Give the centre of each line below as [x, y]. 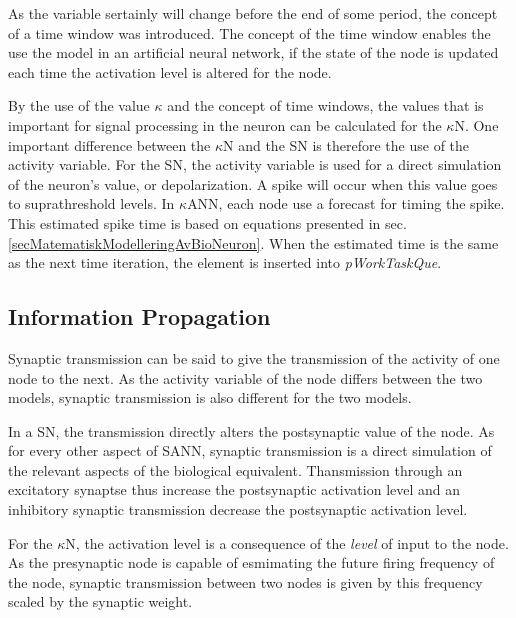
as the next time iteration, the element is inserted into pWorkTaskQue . [225, 262]
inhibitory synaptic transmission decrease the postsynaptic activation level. [238, 509]
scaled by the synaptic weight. [100, 601]
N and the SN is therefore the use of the [346, 144]
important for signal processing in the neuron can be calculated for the [225, 124]
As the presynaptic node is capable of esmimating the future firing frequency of [251, 562]
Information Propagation [139, 316]
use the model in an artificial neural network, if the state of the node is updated [253, 52]
